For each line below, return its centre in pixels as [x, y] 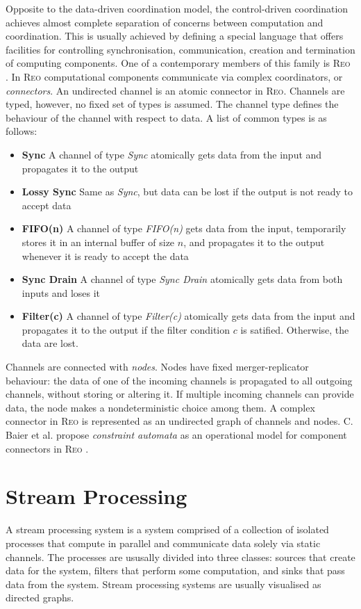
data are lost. [50, 343]
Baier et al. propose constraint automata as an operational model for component [176, 435]
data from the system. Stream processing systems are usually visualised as [163, 584]
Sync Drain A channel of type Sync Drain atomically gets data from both [182, 279]
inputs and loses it [61, 292]
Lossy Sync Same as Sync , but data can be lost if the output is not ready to [187, 192]
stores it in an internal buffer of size [98, 242]
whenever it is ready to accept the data [105, 255]
